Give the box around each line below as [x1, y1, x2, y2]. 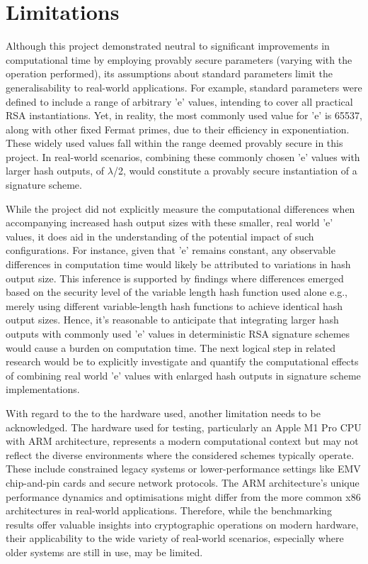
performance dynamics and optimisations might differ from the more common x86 [6, 489, 361, 504]
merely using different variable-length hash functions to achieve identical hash [6, 298, 343, 313]
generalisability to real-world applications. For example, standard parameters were [6, 79, 362, 94]
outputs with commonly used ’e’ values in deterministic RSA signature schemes [6, 326, 350, 341]
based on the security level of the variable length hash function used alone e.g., [6, 284, 347, 299]
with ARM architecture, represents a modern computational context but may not [6, 433, 359, 448]
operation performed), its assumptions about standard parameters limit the [6, 66, 333, 81]
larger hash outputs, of [6, 163, 105, 178]
